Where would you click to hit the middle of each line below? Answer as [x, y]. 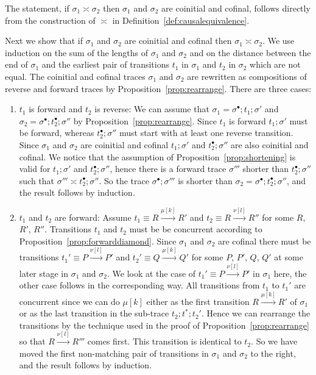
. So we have [274, 341]
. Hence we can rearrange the [256, 313]
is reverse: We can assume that [152, 109]
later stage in [44, 273]
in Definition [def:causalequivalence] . [181, 20]
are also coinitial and [269, 144]
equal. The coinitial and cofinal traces [75, 76]
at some [289, 257]
